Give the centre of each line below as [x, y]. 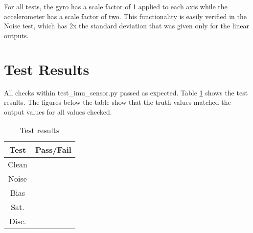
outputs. [16, 35]
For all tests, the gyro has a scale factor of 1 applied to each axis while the [116, 6]
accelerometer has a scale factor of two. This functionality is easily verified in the [125, 16]
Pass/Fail [53, 150]
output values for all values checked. [58, 111]
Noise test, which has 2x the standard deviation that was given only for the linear [127, 26]
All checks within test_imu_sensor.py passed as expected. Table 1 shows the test [126, 92]
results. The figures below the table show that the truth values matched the [117, 102]
